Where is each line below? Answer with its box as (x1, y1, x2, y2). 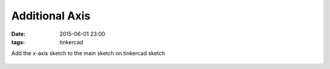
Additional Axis (11, 9, 91, 22)
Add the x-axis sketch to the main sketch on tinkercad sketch (11, 50, 165, 57)
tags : (11, 38, 25, 45)
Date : (11, 30, 26, 38)
